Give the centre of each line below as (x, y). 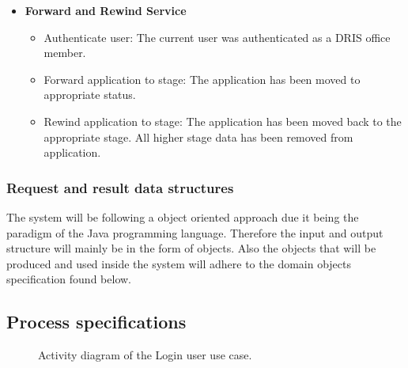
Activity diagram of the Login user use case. (145, 355)
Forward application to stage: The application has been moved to (202, 79)
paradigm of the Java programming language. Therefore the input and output (195, 232)
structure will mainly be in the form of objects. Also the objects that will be (191, 248)
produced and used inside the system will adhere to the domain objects (179, 263)
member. (65, 53)
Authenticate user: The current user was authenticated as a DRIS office (217, 37)
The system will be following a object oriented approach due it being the (183, 216)
